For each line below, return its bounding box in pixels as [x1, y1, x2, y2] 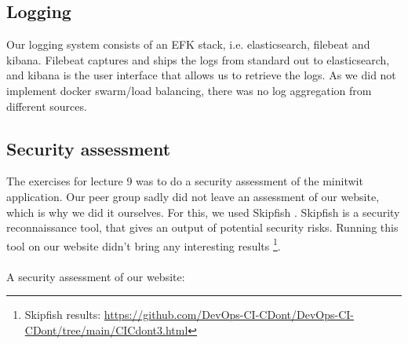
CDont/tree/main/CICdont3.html [24, 321, 188, 338]
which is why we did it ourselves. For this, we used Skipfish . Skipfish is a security [6, 203, 400, 220]
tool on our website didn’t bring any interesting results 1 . [6, 235, 281, 254]
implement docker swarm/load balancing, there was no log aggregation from [6, 82, 372, 98]
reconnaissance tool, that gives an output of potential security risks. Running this [6, 219, 399, 236]
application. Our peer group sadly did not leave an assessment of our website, [6, 188, 380, 204]
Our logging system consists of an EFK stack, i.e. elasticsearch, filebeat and [6, 36, 370, 53]
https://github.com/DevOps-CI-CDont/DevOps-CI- [104, 306, 354, 323]
